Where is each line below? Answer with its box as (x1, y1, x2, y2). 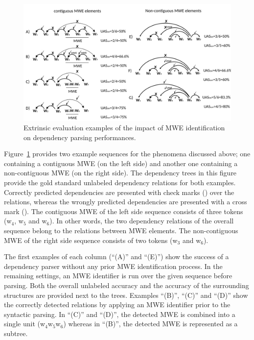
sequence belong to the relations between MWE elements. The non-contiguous (4, 225, 238, 236)
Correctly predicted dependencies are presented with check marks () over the (4, 187, 234, 197)
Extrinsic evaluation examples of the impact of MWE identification (23, 122, 225, 133)
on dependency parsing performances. (23, 132, 136, 142)
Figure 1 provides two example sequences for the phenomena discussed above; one (4, 148, 251, 159)
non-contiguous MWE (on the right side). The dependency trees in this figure (4, 168, 237, 178)
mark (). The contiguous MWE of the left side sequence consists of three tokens (4, 206, 243, 216)
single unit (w (4, 318, 46, 329)
